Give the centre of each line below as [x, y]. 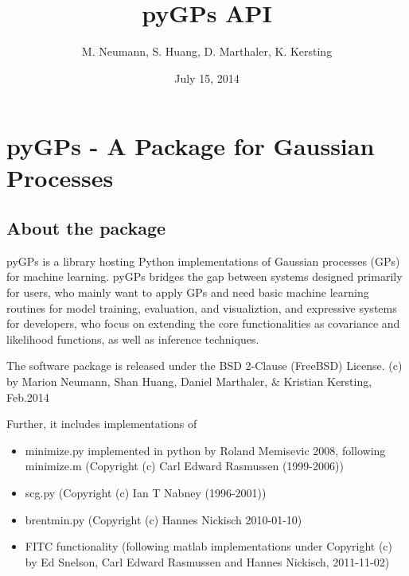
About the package [86, 228]
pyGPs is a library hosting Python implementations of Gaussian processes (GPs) [203, 261]
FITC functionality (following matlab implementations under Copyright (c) [209, 546]
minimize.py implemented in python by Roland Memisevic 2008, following [205, 450]
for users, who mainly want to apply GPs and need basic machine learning [188, 292]
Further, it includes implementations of [102, 424]
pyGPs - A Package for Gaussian [191, 146]
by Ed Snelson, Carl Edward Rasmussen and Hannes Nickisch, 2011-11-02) [207, 561]
